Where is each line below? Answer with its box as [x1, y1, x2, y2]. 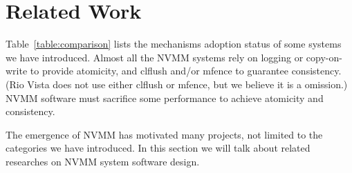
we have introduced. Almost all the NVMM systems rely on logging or [6, 50, 304, 64]
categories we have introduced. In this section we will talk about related [6, 141, 311, 155]
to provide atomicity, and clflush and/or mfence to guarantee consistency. [30, 63, 342, 78]
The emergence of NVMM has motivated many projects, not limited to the [6, 127, 323, 141]
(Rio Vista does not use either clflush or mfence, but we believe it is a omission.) [6, 77, 348, 91]
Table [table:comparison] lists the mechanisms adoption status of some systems [6, 37, 342, 51]
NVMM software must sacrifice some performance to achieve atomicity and [6, 90, 324, 105]
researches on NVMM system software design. [6, 154, 200, 168]
